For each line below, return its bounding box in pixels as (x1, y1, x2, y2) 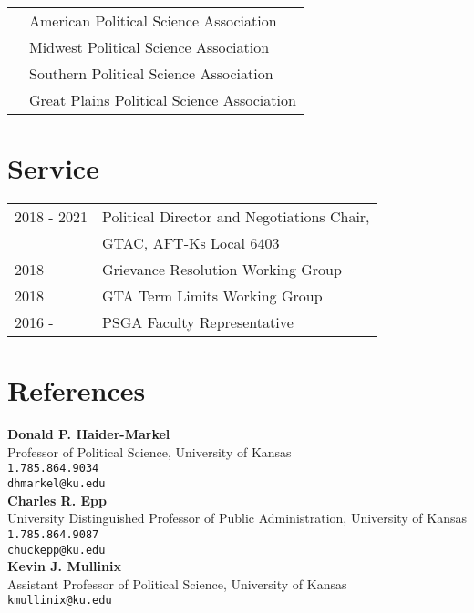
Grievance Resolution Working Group (101, 259, 342, 281)
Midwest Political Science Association (29, 36, 270, 57)
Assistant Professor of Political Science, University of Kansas (7, 574, 347, 593)
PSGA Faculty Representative (101, 312, 294, 333)
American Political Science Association (29, 10, 277, 31)
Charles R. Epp (7, 490, 107, 509)
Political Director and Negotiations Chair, (101, 206, 370, 228)
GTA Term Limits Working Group (101, 285, 323, 307)
